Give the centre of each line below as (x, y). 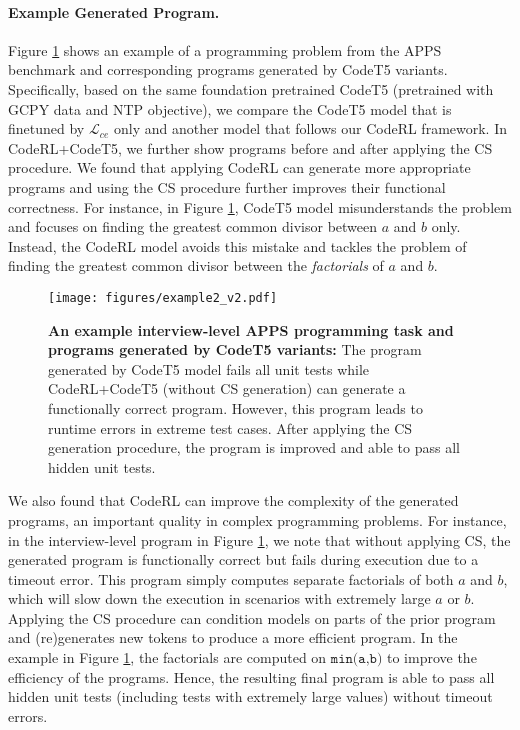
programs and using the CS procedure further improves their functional (227, 186)
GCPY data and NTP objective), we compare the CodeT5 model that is (230, 108)
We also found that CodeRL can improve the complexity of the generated (233, 500)
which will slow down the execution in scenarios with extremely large (219, 598)
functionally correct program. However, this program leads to (235, 407)
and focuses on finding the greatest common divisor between (193, 226)
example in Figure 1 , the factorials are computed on (167, 657)
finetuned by (46, 128)
